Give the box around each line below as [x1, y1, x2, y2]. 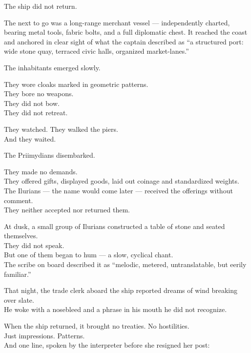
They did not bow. [4, 98, 60, 108]
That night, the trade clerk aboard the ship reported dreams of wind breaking [4, 285, 238, 295]
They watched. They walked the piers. [4, 124, 118, 134]
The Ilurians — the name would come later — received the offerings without [4, 185, 233, 195]
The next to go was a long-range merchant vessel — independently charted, [4, 17, 230, 27]
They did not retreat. [4, 107, 68, 118]
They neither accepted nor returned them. [4, 205, 130, 215]
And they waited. [4, 133, 56, 144]
